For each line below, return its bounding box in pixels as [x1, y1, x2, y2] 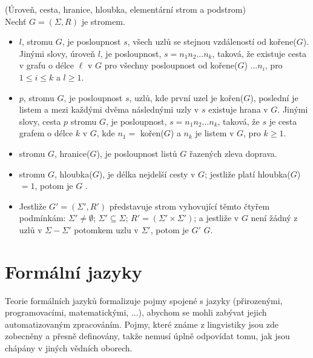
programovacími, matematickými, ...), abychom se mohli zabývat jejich [5, 306, 267, 319]
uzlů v [19, 223, 42, 236]
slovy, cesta [19, 114, 61, 127]
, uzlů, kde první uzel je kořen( [129, 91, 244, 104]
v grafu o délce [19, 59, 74, 71]
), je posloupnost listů [96, 147, 177, 159]
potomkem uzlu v [74, 223, 139, 236]
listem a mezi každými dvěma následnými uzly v [19, 103, 199, 116]
